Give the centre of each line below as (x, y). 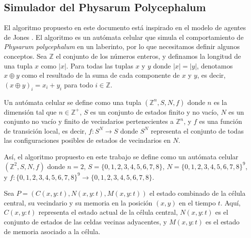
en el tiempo (197, 202)
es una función (221, 121)
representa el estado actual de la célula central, (108, 212)
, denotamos (215, 65)
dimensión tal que (30, 111)
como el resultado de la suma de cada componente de (101, 75)
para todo (78, 84)
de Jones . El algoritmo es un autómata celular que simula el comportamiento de (124, 37)
